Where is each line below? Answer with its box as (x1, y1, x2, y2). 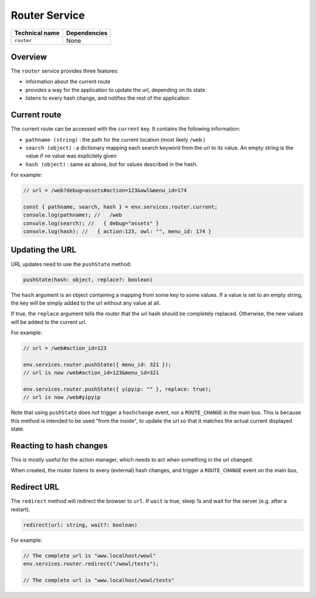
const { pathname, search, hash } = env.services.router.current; (23, 203, 218, 210)
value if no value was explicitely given (25, 152, 117, 159)
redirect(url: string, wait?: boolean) (23, 521, 138, 528)
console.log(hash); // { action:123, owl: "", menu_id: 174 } (23, 228, 212, 235)
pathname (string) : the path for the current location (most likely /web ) (25, 136, 205, 143)
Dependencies (66, 29, 108, 37)
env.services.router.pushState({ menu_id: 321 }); (23, 361, 172, 368)
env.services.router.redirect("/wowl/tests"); (23, 561, 159, 568)
